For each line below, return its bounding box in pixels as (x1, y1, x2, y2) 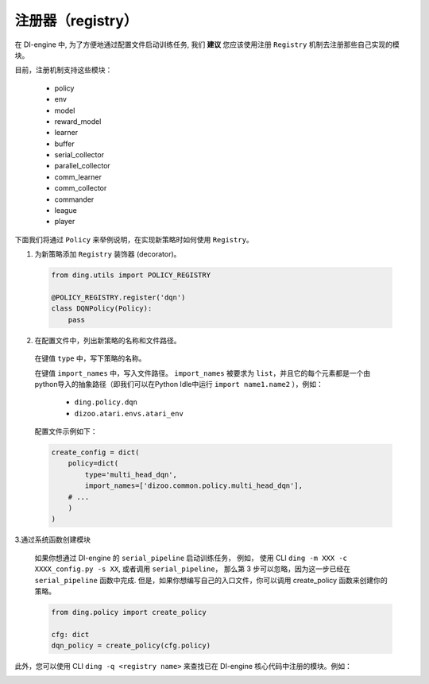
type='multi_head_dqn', (84, 470, 178, 479)
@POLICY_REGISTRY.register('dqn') (51, 292, 186, 302)
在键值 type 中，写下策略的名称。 (34, 354, 146, 363)
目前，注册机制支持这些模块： (14, 65, 113, 75)
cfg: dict (51, 630, 90, 639)
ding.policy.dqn (74, 398, 138, 407)
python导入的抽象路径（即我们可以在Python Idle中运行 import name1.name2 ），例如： (34, 379, 323, 388)
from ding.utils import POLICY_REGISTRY (51, 271, 211, 280)
